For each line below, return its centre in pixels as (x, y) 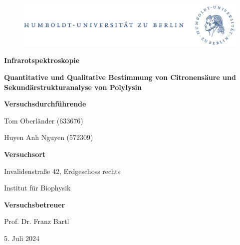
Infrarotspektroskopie (42, 60)
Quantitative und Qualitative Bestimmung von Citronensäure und (120, 77)
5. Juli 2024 (22, 238)
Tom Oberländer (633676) (44, 120)
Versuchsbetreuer (35, 204)
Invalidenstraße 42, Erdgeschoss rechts (62, 171)
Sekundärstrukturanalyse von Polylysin (73, 87)
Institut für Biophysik (37, 188)
